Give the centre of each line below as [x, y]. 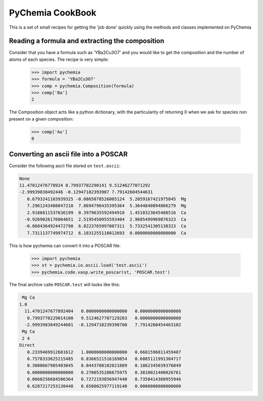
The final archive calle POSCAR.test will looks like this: [65, 285]
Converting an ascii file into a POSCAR [68, 154]
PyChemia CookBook [53, 13]
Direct [27, 345]
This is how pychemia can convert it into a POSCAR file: [65, 245]
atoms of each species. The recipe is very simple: [59, 59]
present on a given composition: [41, 119]
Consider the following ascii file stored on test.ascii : [65, 166]
